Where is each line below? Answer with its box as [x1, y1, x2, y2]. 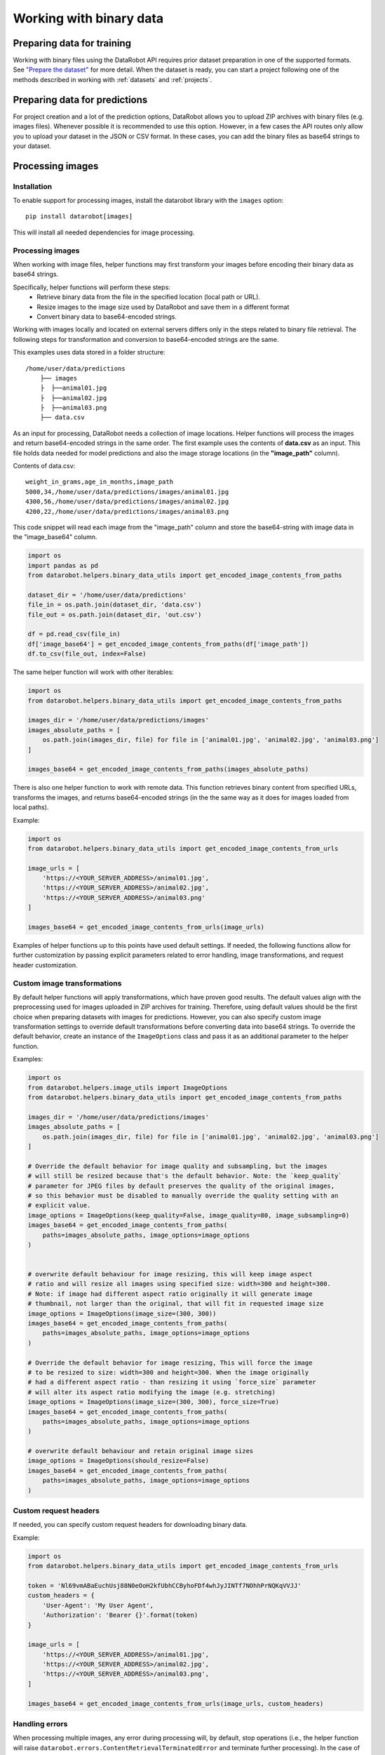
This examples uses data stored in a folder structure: [13, 348, 166, 357]
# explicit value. [27, 1201, 91, 1210]
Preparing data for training [13, 37, 132, 49]
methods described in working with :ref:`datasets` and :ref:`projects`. [13, 75, 212, 84]
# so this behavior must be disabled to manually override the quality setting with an [27, 1191, 339, 1200]
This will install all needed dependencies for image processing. [13, 228, 195, 237]
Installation [13, 181, 53, 191]
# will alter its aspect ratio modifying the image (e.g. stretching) [27, 1388, 276, 1396]
